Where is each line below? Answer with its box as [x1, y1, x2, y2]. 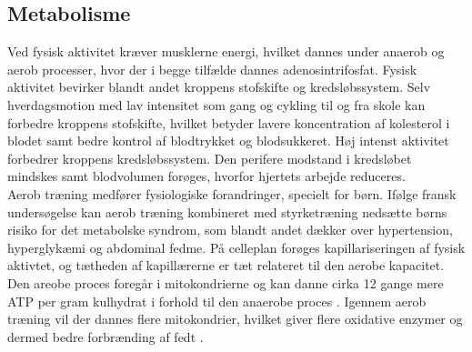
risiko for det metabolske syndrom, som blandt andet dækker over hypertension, [7, 220, 453, 239]
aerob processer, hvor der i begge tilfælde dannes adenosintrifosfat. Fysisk [7, 59, 417, 78]
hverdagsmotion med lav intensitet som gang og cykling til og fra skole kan [7, 95, 426, 114]
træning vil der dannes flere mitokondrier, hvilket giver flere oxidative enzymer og [7, 309, 463, 328]
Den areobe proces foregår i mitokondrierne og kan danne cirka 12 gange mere [7, 273, 444, 292]
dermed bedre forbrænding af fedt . [7, 327, 204, 346]
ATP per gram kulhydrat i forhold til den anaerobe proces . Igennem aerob [7, 291, 427, 310]
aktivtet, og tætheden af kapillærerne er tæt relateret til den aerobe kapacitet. [7, 256, 445, 275]
